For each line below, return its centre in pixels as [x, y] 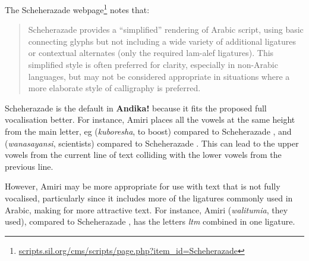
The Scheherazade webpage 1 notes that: [77, 9]
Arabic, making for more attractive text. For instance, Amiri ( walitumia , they [146, 209]
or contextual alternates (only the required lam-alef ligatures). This [151, 53]
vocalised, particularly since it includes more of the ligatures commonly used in [149, 198]
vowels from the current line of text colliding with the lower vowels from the [143, 155]
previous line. [29, 166]
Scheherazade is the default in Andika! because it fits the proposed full [136, 108]
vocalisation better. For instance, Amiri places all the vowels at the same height [150, 119]
